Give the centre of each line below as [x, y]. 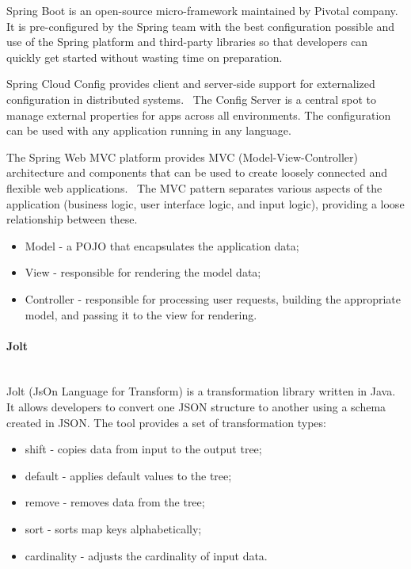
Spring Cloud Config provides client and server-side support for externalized [191, 84]
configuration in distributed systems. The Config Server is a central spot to [191, 99]
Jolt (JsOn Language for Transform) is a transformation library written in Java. [201, 391]
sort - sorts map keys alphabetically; [113, 529]
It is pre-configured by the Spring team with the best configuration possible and [201, 26]
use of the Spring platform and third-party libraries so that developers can [187, 42]
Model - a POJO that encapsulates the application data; [162, 245]
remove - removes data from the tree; [115, 502]
